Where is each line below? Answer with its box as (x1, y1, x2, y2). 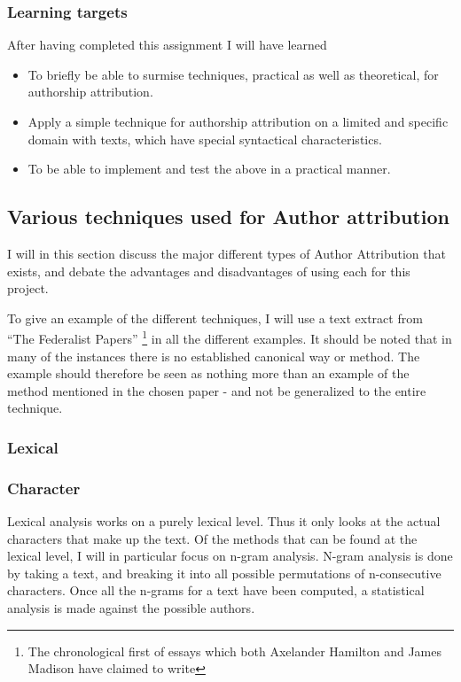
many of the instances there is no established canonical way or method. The (7, 346, 420, 365)
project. (7, 279, 49, 298)
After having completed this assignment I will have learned (7, 35, 327, 54)
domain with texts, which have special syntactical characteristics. (27, 129, 382, 148)
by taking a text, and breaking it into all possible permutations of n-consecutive (7, 563, 441, 582)
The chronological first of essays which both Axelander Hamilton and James (27, 641, 441, 660)
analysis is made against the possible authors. (7, 599, 255, 617)
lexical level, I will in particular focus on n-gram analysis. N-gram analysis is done (7, 546, 453, 565)
